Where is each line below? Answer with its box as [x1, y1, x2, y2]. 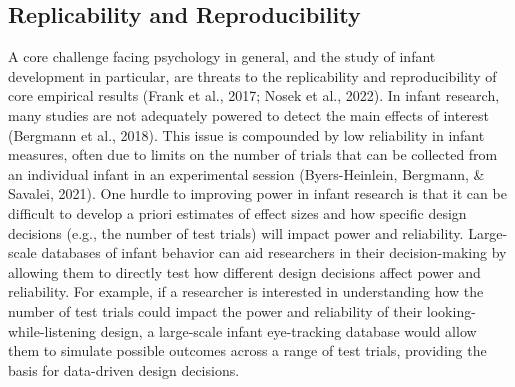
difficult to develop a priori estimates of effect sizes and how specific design [8, 202, 467, 223]
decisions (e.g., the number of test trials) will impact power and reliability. [8, 222, 464, 243]
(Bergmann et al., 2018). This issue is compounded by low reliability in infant [8, 124, 485, 145]
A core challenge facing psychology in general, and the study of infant [8, 46, 436, 67]
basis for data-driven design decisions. [8, 359, 240, 380]
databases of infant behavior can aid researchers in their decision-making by [41, 242, 507, 263]
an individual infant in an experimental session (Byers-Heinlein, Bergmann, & [8, 163, 485, 184]
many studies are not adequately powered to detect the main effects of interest [8, 104, 490, 125]
